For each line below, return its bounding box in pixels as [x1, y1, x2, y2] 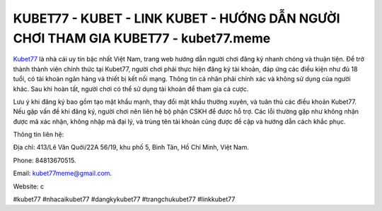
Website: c [13, 182, 45, 191]
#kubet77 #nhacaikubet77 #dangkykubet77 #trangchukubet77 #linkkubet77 [13, 195, 236, 204]
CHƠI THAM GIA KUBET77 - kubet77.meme [13, 30, 271, 46]
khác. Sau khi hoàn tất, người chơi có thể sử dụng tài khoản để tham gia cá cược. [13, 85, 249, 93]
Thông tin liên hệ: [13, 131, 64, 139]
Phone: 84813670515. [13, 156, 76, 164]
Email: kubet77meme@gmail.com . [13, 169, 112, 178]
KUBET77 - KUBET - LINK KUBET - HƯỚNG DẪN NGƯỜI [13, 11, 340, 26]
